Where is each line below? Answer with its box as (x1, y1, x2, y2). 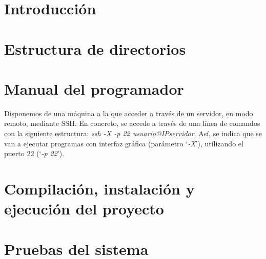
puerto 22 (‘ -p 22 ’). (4, 148, 65, 159)
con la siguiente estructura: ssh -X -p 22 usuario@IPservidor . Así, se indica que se (4, 128, 262, 139)
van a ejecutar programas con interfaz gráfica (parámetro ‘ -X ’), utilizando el (4, 138, 243, 148)
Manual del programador (4, 78, 184, 99)
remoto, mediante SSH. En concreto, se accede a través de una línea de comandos (4, 118, 260, 128)
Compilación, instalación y (4, 178, 195, 199)
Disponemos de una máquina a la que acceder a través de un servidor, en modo (4, 107, 253, 118)
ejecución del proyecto (4, 198, 164, 219)
